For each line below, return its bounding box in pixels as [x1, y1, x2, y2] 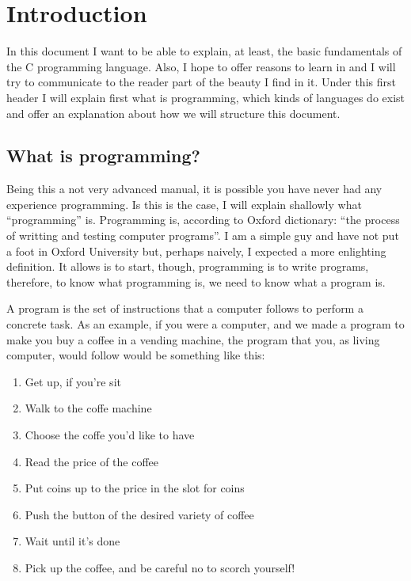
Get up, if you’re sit [25, 373, 121, 389]
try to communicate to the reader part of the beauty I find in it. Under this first [6, 74, 396, 90]
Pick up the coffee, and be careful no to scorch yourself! [25, 559, 295, 575]
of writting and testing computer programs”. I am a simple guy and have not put [6, 227, 399, 244]
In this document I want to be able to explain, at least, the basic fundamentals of [6, 43, 402, 59]
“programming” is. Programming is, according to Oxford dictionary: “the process [6, 211, 400, 228]
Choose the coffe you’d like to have [25, 427, 195, 443]
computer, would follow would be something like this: [6, 347, 265, 363]
